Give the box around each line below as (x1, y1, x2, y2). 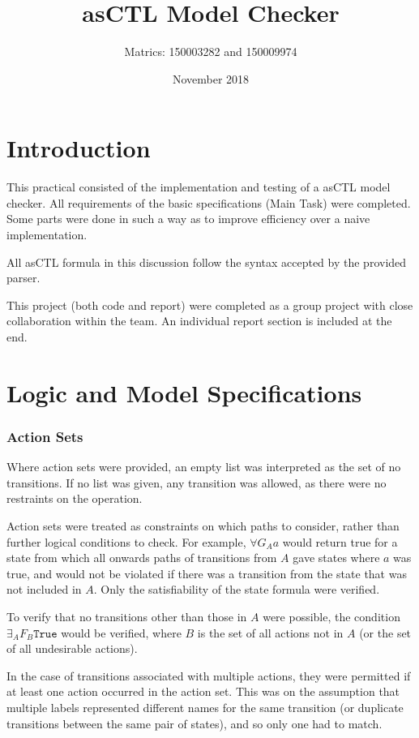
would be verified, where (61, 624, 182, 641)
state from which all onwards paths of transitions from (6, 549, 277, 566)
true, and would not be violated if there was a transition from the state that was (6, 564, 407, 581)
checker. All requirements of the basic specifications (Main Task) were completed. (6, 194, 411, 211)
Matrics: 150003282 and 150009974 (124, 43, 297, 60)
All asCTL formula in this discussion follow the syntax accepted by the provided (6, 253, 407, 270)
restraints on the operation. (6, 490, 143, 507)
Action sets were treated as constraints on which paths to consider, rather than (6, 517, 400, 534)
